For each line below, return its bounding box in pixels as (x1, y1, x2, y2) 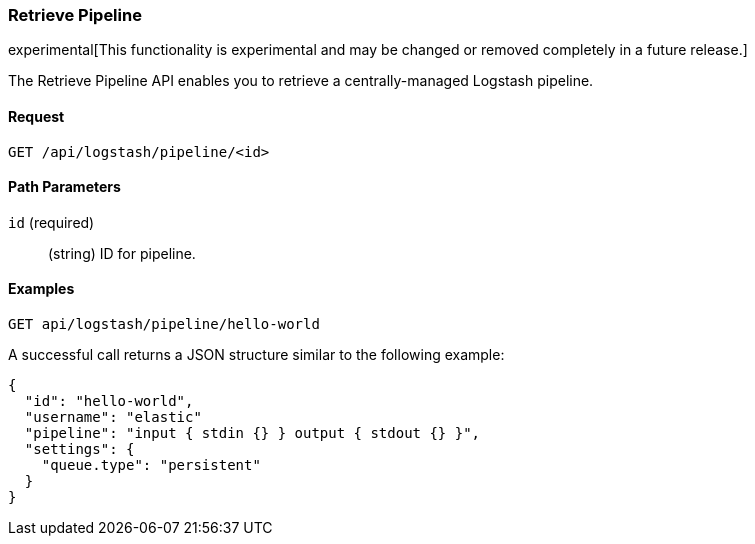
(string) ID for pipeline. (48, 244, 196, 262)
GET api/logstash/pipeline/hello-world (8, 316, 320, 333)
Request (8, 107, 65, 125)
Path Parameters (8, 178, 121, 196)
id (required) (8, 213, 95, 231)
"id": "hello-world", (24, 393, 194, 410)
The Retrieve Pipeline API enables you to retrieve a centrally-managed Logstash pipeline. (8, 72, 594, 90)
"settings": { (24, 441, 135, 458)
